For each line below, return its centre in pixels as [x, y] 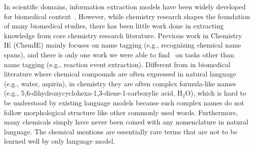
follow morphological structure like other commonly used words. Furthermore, [121, 112]
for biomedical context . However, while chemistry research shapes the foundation [127, 16]
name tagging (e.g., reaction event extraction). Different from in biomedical [117, 64]
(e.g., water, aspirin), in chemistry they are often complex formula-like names [120, 83]
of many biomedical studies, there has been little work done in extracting [114, 26]
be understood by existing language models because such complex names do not [124, 102]
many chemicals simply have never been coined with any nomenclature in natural [126, 122]
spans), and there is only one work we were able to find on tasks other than [119, 54]
